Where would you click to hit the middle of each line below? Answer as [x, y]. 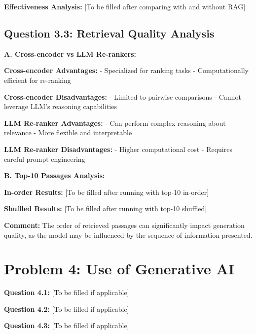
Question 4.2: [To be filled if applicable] [67, 309]
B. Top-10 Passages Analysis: [55, 175]
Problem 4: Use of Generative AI [119, 269]
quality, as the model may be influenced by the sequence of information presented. [128, 235]
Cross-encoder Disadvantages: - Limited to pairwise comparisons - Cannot [123, 96]
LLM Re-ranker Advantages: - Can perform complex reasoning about [115, 123]
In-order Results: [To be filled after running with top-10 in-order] [107, 192]
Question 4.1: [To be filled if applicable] [67, 292]
